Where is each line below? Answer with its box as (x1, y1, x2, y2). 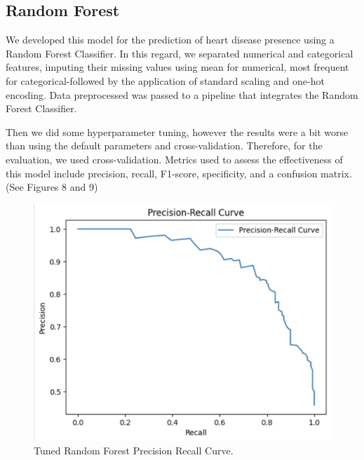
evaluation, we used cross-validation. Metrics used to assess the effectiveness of (6, 151, 343, 166)
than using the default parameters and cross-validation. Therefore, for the (6, 138, 323, 153)
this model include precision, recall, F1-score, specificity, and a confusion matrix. (6, 165, 352, 180)
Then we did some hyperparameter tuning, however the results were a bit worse (6, 124, 349, 139)
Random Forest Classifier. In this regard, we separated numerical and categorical (6, 46, 353, 60)
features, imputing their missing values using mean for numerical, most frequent (6, 60, 349, 74)
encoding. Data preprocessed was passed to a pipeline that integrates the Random (6, 87, 358, 102)
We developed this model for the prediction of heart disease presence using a (6, 32, 335, 47)
